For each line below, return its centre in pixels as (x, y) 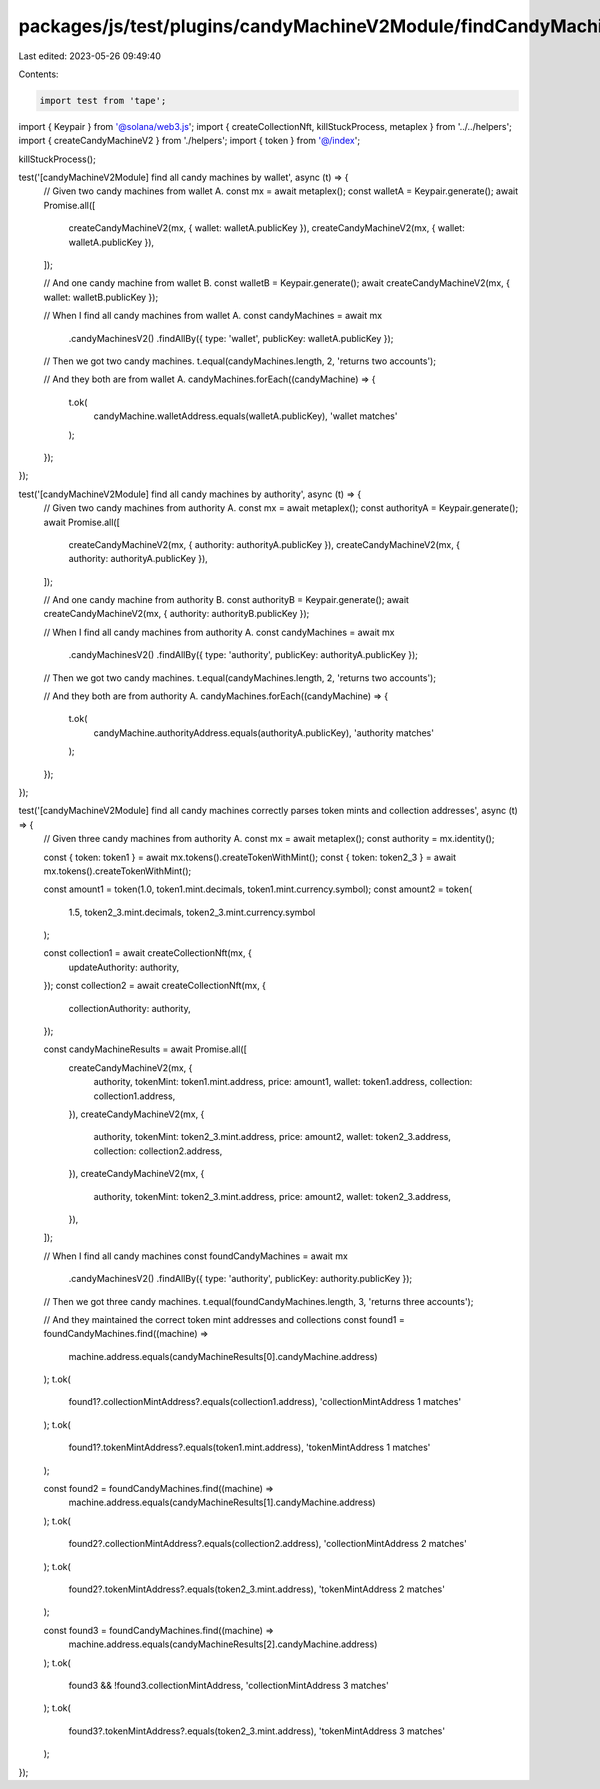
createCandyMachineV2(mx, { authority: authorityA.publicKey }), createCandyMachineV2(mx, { (264, 544)
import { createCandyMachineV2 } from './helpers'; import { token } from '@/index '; (189, 141)
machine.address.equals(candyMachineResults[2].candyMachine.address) (223, 1644)
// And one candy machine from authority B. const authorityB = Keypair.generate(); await (226, 600)
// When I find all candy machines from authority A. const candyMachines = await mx (219, 632)
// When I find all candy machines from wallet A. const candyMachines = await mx (213, 316)
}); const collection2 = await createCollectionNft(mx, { (155, 986)
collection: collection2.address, (158, 1151)
